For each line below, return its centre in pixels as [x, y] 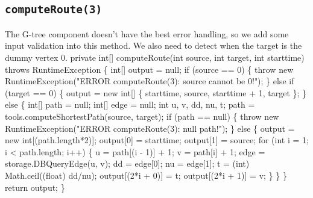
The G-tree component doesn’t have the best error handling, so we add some [147, 33]
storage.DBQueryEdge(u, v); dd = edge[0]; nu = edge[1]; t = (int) [127, 163]
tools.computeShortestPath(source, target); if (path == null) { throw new [142, 116]
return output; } [35, 187]
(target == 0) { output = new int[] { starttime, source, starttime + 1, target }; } [156, 92]
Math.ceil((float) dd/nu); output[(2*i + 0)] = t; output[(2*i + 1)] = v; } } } [146, 175]
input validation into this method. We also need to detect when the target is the [153, 45]
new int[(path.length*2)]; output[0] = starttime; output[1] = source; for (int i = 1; [157, 140]
